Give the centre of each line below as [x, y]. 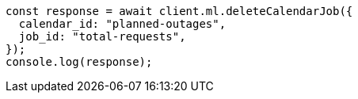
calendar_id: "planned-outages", [122, 24]
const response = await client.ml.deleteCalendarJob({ [179, 11]
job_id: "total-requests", [102, 36]
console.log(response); [79, 62]
